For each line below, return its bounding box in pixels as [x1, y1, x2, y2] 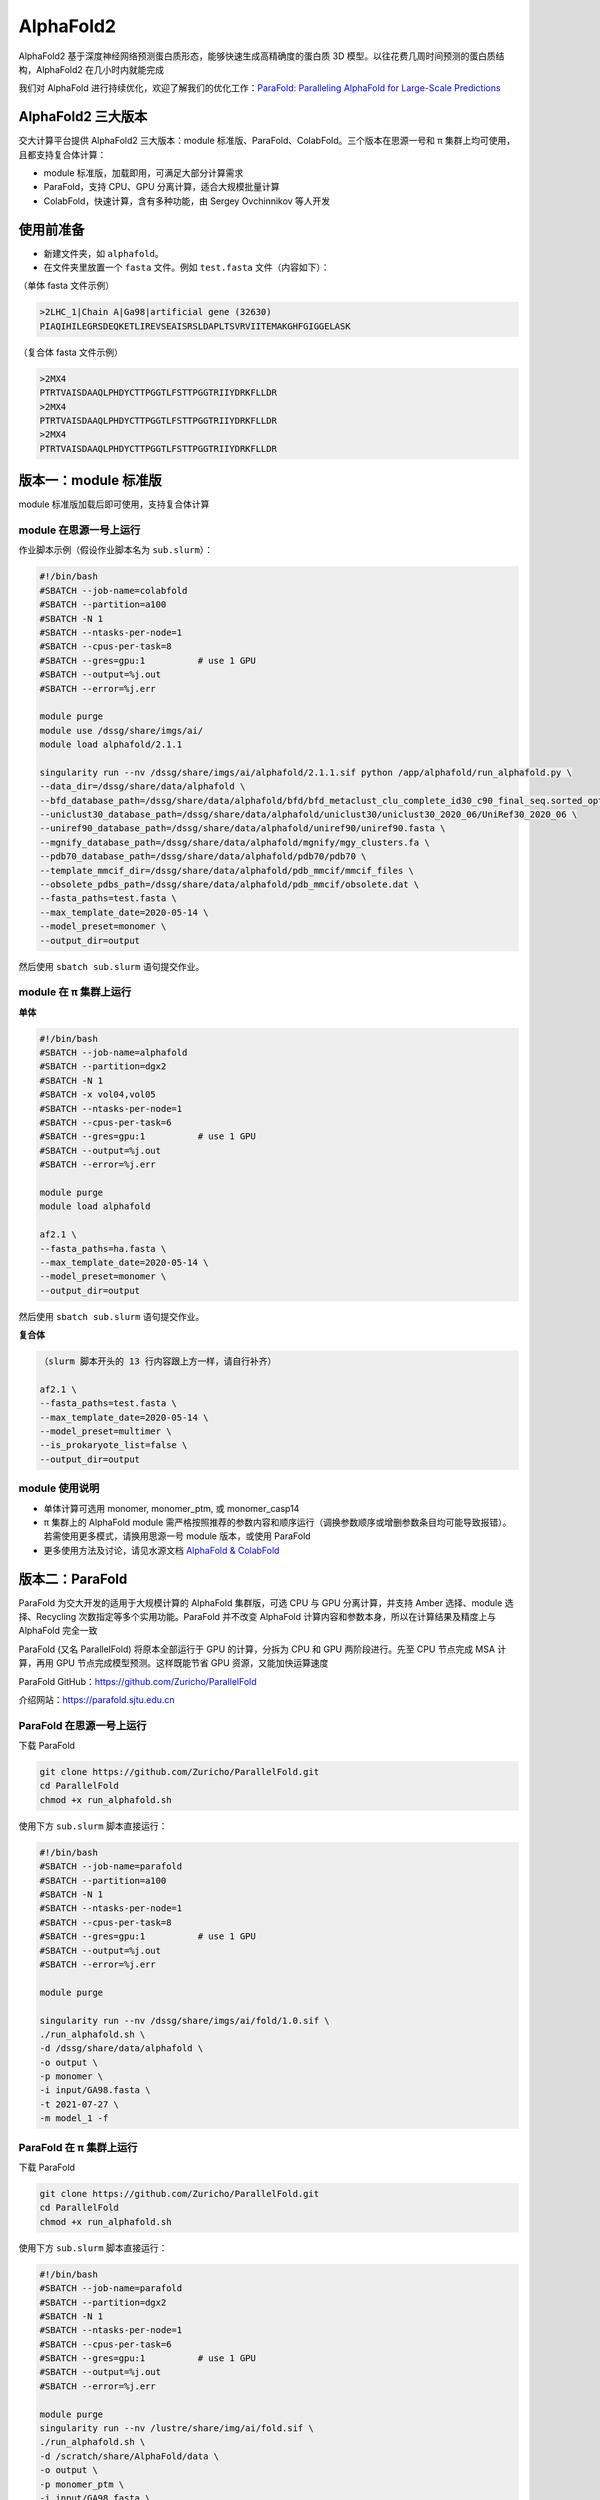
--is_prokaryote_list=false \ [39, 1440, 188, 1451]
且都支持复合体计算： [18, 148, 107, 160]
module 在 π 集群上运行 [18, 985, 132, 999]
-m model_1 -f [39, 2113, 109, 2124]
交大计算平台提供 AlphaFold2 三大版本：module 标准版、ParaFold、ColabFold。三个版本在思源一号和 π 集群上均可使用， [18, 135, 516, 147]
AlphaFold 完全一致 [18, 1625, 98, 1637]
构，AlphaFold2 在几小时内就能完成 [18, 63, 165, 75]
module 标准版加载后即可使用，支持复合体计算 [18, 498, 210, 510]
